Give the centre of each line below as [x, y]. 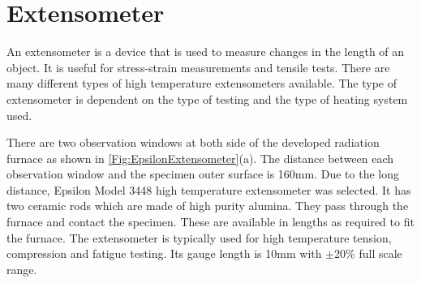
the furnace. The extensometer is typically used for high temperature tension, [199, 237]
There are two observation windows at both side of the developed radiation [193, 142]
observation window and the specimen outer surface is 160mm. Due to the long [203, 174]
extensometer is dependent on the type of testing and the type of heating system [207, 99]
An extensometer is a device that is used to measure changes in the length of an [206, 51]
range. [22, 269]
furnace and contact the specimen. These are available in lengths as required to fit [210, 222]
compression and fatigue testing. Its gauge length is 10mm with [164, 253]
